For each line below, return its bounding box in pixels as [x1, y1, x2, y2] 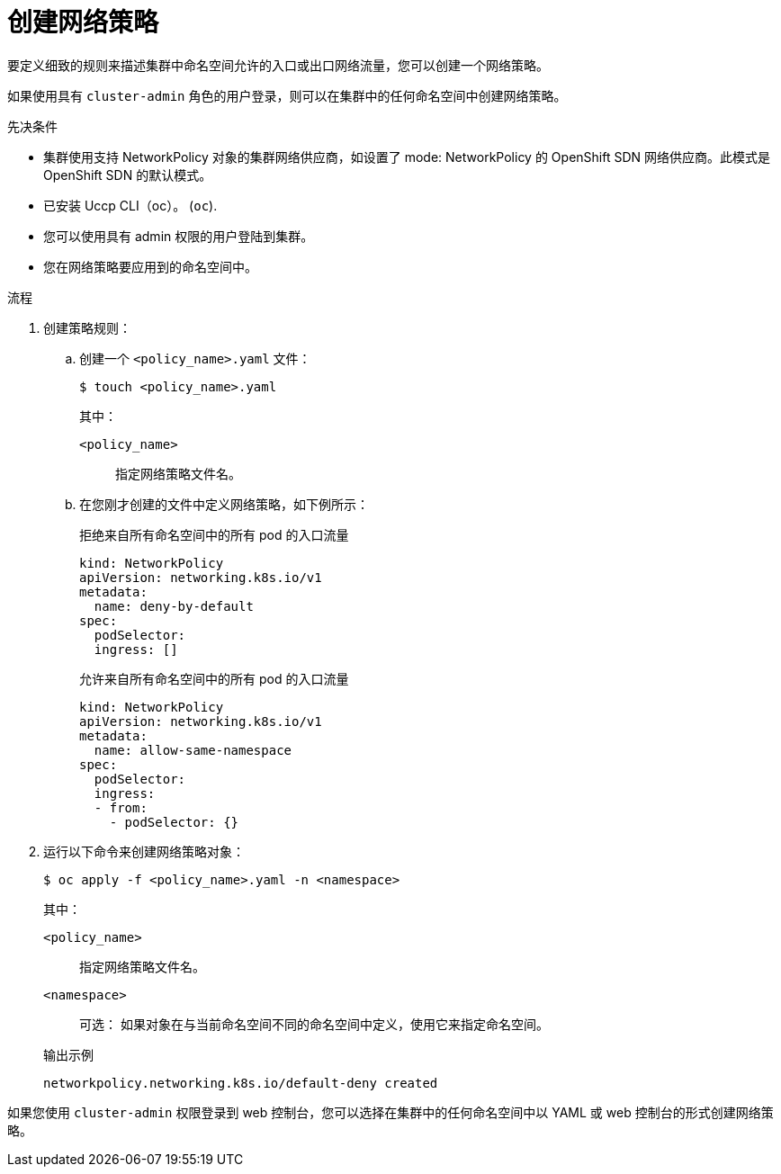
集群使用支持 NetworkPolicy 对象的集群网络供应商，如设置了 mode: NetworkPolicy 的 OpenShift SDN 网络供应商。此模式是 [43, 148, 771, 165]
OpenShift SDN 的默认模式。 [43, 166, 212, 183]
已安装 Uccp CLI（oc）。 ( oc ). [43, 197, 218, 213]
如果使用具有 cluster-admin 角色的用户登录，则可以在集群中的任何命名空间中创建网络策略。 [7, 87, 567, 103]
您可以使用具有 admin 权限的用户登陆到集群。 [43, 228, 314, 244]
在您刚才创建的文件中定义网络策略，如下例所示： [79, 496, 369, 512]
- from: [94, 800, 148, 815]
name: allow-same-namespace [94, 742, 292, 757]
